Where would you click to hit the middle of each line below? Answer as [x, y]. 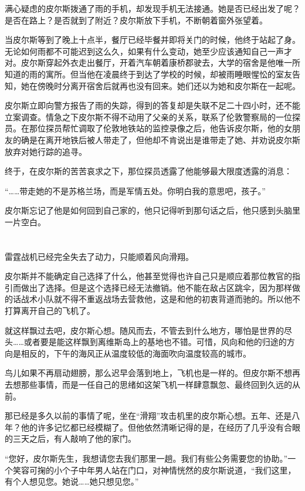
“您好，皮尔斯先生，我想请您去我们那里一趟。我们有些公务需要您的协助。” [146, 458]
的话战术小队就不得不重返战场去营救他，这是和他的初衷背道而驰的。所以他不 [152, 299]
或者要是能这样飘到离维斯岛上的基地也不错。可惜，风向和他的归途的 [155, 342]
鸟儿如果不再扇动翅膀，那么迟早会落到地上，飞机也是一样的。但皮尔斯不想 [148, 373]
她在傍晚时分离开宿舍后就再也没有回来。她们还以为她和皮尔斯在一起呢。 [160, 85]
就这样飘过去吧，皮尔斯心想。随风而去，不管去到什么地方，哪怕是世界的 [144, 330]
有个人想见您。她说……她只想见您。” [72, 481]
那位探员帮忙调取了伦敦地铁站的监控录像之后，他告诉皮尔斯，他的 [156, 128]
